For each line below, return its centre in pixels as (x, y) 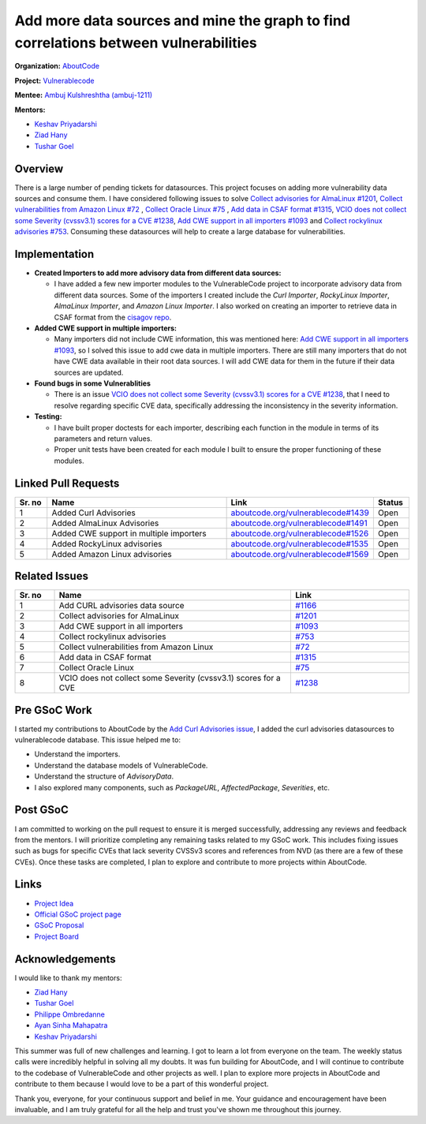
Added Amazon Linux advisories (112, 554)
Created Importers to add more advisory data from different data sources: (158, 273)
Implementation (54, 254)
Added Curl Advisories (93, 513)
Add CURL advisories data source (121, 606)
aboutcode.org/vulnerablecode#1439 (300, 513)
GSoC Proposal (59, 925)
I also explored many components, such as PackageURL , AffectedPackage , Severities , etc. (182, 787)
